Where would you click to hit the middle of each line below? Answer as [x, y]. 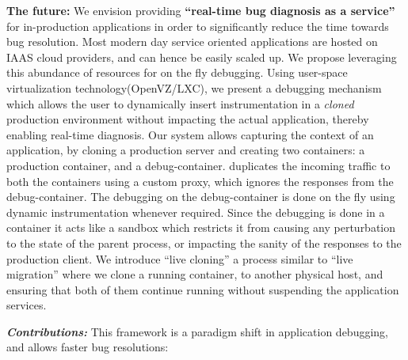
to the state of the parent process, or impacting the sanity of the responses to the [204, 243]
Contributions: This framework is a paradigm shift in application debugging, [197, 331]
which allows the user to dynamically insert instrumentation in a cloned [180, 103]
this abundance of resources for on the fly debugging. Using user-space [177, 72]
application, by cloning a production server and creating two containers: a [186, 150]
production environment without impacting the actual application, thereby [188, 119]
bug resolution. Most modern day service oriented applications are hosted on [192, 42]
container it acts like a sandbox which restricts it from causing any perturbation [201, 227]
